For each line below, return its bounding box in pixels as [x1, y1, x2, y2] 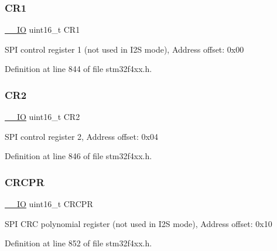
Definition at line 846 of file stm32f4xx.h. [5, 150, 152, 162]
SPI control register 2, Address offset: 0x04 [5, 130, 158, 142]
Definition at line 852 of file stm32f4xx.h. [5, 237, 152, 249]
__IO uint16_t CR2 [5, 111, 80, 123]
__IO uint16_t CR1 [5, 23, 80, 36]
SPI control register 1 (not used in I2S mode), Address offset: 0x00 [5, 43, 244, 55]
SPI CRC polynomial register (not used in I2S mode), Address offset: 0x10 [5, 217, 272, 229]
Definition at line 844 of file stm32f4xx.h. [5, 63, 152, 75]
